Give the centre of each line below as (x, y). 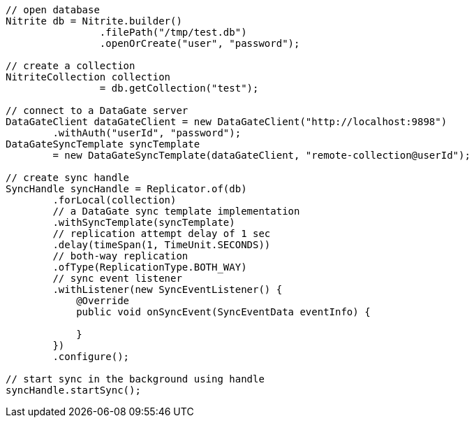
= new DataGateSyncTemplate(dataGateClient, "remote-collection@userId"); (261, 155)
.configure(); (91, 357)
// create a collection (71, 66)
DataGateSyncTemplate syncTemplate (103, 144)
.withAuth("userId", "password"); (147, 133)
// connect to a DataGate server (97, 110)
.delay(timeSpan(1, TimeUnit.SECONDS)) (162, 245)
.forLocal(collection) (114, 200)
